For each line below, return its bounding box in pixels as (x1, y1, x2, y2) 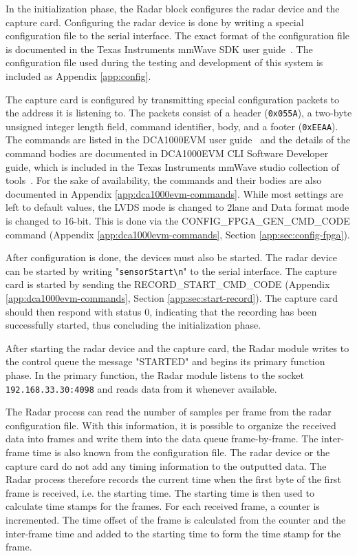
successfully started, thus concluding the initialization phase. (6, 318, 261, 332)
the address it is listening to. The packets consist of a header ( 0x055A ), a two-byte (6, 105, 352, 120)
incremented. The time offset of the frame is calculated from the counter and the (6, 513, 346, 527)
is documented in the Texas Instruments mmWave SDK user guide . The (6, 41, 313, 56)
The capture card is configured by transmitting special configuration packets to (6, 92, 340, 106)
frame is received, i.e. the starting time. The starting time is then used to (6, 485, 314, 500)
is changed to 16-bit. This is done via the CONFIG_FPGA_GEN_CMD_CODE (6, 214, 350, 228)
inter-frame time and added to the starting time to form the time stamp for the (6, 526, 341, 540)
